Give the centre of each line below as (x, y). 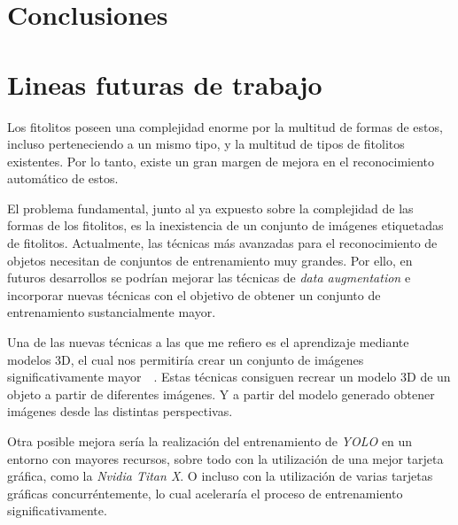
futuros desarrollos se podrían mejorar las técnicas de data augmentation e (209, 278)
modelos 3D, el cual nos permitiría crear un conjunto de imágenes (186, 359)
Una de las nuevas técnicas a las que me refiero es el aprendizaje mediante (208, 342)
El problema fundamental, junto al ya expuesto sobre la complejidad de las (210, 208)
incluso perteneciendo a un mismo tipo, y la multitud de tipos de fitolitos (206, 144)
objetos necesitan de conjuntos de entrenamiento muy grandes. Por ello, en (210, 260)
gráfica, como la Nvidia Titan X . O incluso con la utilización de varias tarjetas (220, 476)
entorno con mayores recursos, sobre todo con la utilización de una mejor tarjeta (225, 458)
